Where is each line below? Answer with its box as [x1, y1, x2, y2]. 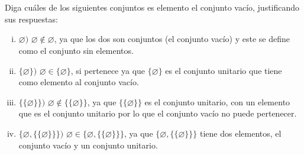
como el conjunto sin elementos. [18, 44, 134, 56]
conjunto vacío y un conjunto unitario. [18, 138, 158, 151]
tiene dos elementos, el [200, 127, 282, 139]
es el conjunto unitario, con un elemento [144, 95, 290, 108]
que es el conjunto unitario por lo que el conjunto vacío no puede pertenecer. [18, 107, 297, 120]
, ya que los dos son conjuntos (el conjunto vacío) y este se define [54, 33, 290, 45]
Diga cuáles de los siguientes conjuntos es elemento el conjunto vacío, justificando [5, 1, 300, 14]
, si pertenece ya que [70, 64, 145, 76]
